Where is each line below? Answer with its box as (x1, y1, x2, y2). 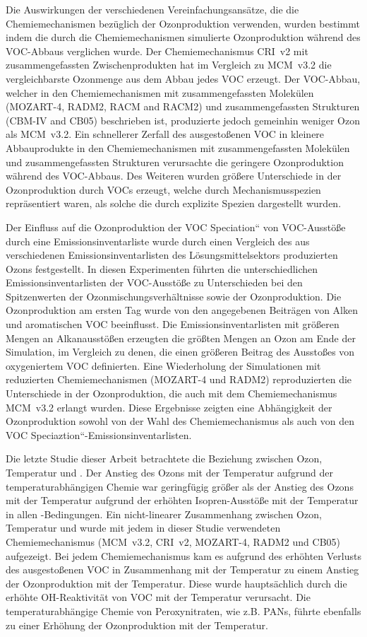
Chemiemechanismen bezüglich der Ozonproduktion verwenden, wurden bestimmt (6, 16, 360, 30)
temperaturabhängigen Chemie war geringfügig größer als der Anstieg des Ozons (6, 479, 354, 493)
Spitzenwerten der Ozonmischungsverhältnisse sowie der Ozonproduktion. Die (6, 288, 342, 303)
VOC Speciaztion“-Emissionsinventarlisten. (6, 427, 192, 442)
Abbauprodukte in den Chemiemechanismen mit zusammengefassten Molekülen (6, 140, 350, 155)
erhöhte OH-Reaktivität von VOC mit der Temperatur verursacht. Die (6, 590, 311, 604)
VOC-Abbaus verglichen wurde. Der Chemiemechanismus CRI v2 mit (6, 43, 308, 58)
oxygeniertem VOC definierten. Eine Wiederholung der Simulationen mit (6, 358, 321, 373)
